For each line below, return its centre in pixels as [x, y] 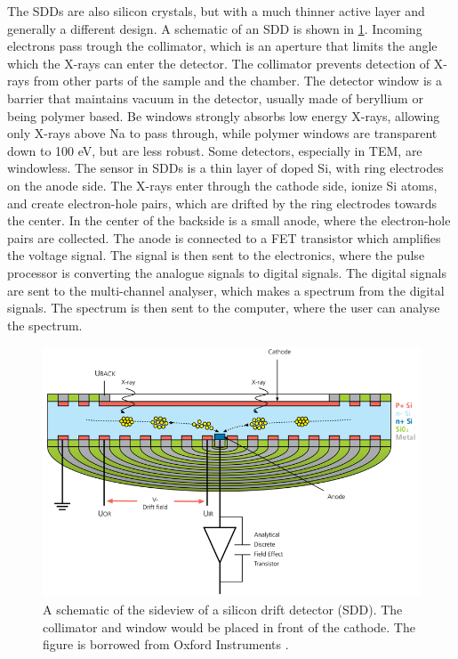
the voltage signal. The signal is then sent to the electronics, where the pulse [216, 255]
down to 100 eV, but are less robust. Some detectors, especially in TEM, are [215, 150]
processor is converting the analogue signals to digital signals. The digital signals [227, 272]
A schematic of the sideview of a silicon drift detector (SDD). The [223, 610]
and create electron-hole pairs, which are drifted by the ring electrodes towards [222, 203]
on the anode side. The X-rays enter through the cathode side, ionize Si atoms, [222, 185]
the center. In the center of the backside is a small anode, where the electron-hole [229, 220]
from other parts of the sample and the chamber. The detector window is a [237, 81]
